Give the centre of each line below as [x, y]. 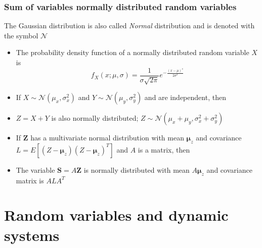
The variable [35, 169]
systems [32, 235]
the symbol [21, 35]
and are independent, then [185, 97]
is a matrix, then [164, 149]
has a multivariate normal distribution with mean [107, 138]
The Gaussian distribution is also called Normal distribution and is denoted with [129, 26]
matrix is [30, 180]
